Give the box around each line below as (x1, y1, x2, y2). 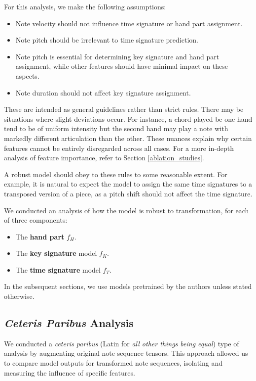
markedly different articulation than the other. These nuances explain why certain (4, 133, 252, 143)
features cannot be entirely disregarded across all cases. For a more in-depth (4, 143, 234, 153)
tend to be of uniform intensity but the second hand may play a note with (4, 123, 228, 134)
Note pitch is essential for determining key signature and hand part (15, 51, 219, 61)
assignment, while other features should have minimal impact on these (15, 61, 228, 71)
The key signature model (15, 248, 97, 258)
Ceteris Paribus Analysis (4, 315, 134, 331)
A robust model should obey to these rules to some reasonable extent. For (4, 169, 227, 179)
